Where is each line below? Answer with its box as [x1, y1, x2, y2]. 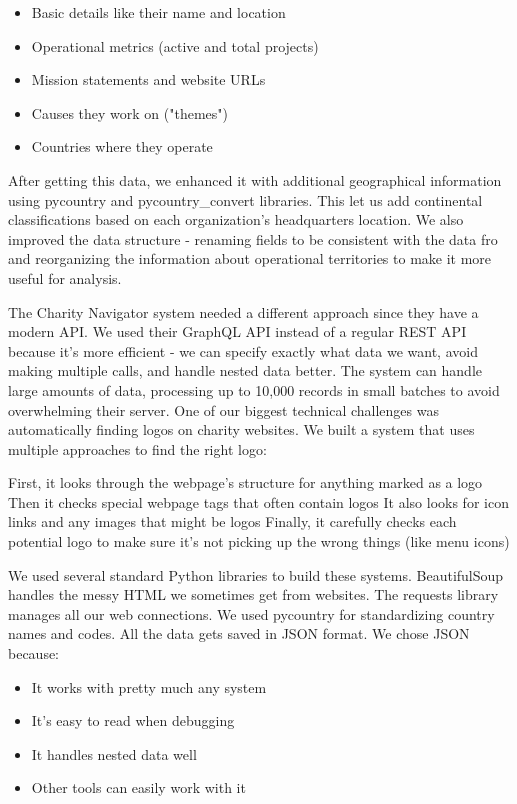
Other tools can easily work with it [31, 777, 246, 798]
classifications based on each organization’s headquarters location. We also [8, 209, 464, 230]
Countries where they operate [31, 136, 213, 157]
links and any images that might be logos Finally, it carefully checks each [8, 511, 457, 532]
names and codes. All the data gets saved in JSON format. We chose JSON [8, 623, 470, 644]
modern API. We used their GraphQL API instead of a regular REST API [8, 321, 467, 342]
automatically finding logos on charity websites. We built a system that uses [8, 419, 475, 440]
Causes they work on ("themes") [31, 102, 229, 123]
